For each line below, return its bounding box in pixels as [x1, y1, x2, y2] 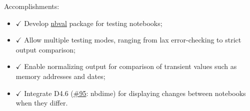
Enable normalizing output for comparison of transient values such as [24, 61, 237, 71]
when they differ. [15, 97, 68, 108]
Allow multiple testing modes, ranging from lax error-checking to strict [24, 34, 241, 45]
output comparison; [15, 44, 75, 54]
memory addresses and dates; [15, 70, 105, 81]
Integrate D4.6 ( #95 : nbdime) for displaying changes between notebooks [24, 87, 246, 98]
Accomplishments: [4, 1, 59, 11]
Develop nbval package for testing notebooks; [24, 17, 162, 28]
